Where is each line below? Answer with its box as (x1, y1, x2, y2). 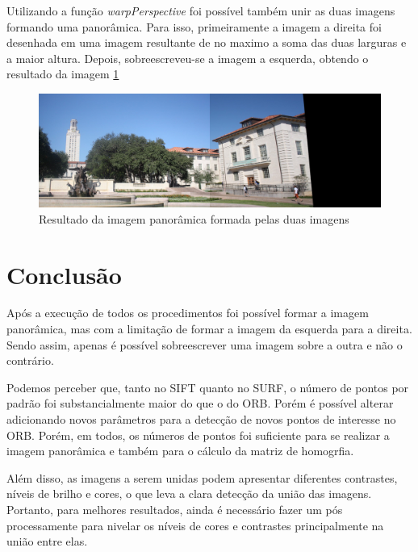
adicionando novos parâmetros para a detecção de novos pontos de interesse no (6, 411, 396, 428)
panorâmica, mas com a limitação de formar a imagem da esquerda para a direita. (6, 320, 412, 337)
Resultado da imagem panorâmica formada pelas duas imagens (39, 210, 349, 227)
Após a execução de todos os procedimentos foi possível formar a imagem (6, 304, 369, 321)
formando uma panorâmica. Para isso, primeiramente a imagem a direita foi (6, 18, 382, 35)
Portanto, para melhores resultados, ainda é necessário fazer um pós (6, 501, 343, 517)
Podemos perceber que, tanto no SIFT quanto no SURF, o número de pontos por (6, 378, 409, 395)
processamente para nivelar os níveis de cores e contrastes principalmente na (6, 516, 384, 533)
